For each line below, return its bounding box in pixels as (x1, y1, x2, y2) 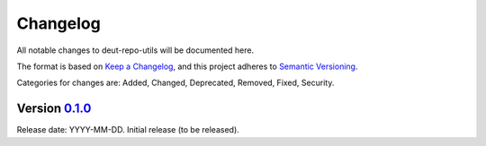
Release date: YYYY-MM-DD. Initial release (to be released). (16, 125, 240, 135)
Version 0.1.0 (16, 101, 92, 116)
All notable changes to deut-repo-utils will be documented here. (16, 45, 255, 56)
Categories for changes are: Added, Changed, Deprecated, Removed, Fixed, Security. (16, 77, 335, 89)
